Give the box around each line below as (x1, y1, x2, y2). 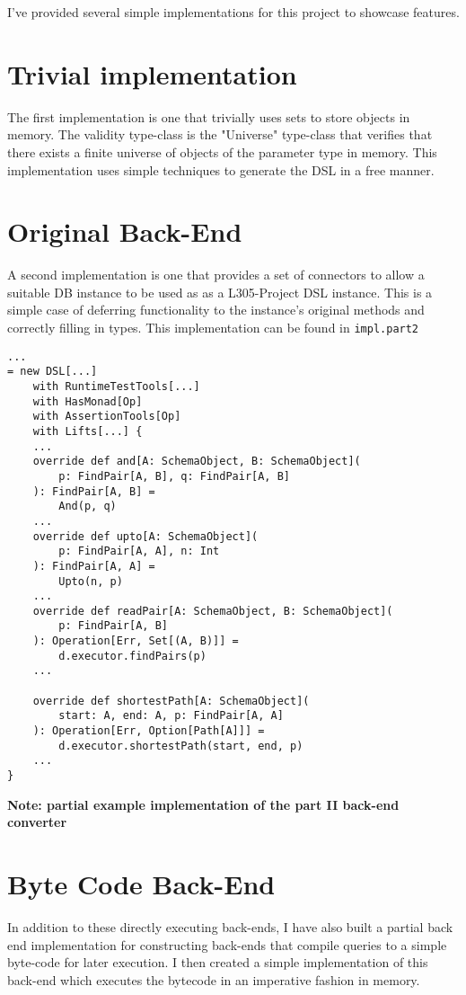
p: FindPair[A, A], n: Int (58, 545, 220, 558)
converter (7, 813, 67, 831)
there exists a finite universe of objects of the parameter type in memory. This (7, 142, 437, 161)
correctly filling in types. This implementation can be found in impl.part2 (7, 318, 419, 336)
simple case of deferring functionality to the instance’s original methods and (7, 300, 425, 319)
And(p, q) (58, 500, 117, 513)
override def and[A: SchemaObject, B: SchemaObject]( (32, 455, 361, 468)
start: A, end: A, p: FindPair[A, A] (58, 709, 284, 723)
